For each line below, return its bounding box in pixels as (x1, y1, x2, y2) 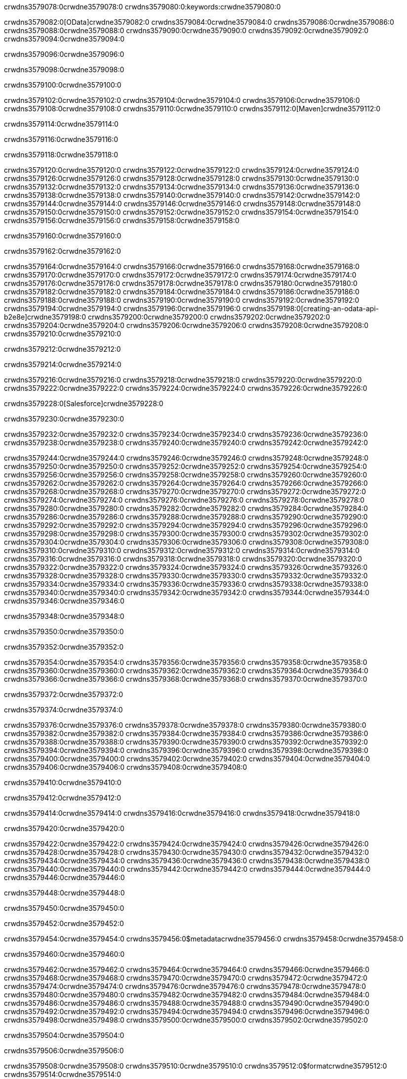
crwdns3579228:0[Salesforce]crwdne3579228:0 (4, 399, 163, 408)
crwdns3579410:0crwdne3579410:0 (4, 778, 122, 787)
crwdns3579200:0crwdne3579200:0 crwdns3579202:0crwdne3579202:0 (87, 313, 330, 321)
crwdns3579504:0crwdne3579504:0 (4, 1031, 124, 1039)
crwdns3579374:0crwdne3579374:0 (4, 705, 123, 714)
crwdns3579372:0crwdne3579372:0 (4, 690, 123, 699)
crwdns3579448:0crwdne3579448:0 (4, 889, 125, 897)
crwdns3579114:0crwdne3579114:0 (4, 120, 119, 128)
